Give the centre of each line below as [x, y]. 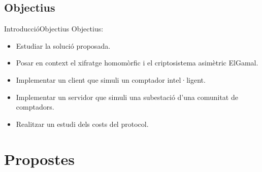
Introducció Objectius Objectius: [54, 29]
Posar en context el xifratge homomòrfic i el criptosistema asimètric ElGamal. [137, 63]
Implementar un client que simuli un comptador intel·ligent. [111, 79]
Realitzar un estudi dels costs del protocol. [82, 124]
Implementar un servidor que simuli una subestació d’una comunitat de [127, 97]
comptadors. [35, 107]
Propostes [39, 159]
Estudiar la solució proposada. [63, 45]
